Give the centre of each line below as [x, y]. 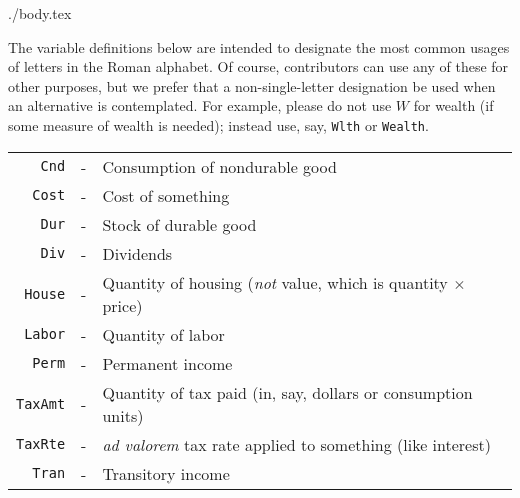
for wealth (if [453, 105]
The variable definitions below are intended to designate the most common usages [259, 46]
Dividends [137, 253]
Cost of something [166, 195]
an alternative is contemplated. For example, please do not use [200, 105]
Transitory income [166, 473]
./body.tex [40, 13]
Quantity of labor [163, 334]
